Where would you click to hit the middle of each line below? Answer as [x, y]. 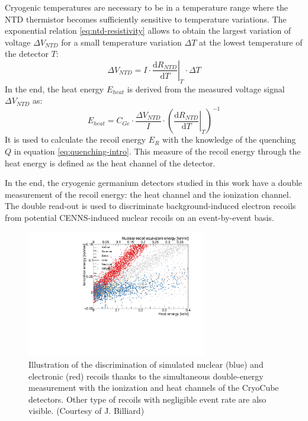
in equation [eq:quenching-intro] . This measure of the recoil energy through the [157, 151]
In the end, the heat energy [54, 89]
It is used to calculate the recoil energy [76, 139]
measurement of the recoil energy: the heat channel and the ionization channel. [148, 194]
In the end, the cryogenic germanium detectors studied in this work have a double [154, 183]
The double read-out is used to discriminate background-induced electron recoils [150, 206]
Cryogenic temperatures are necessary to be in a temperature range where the [147, 7]
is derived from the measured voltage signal [206, 89]
